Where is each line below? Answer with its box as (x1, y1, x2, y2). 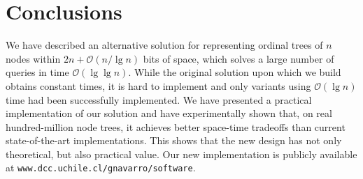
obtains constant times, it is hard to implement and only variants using (6, 78, 311, 93)
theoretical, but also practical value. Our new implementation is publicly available (6, 146, 357, 161)
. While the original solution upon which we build (128, 65, 341, 79)
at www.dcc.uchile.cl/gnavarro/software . (6, 160, 196, 175)
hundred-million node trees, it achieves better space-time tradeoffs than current (6, 119, 346, 134)
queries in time (6, 65, 69, 79)
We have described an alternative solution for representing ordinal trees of (6, 38, 323, 52)
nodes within (6, 51, 61, 65)
